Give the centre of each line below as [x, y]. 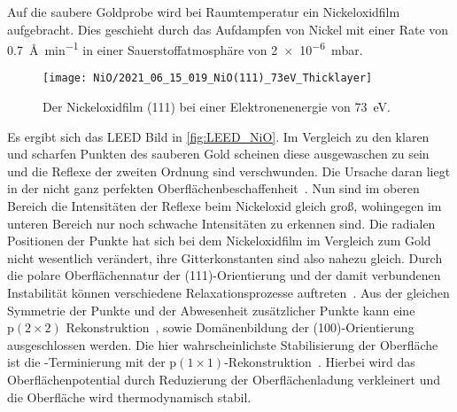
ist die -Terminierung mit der [86, 362]
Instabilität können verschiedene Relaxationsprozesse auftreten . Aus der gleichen [228, 293]
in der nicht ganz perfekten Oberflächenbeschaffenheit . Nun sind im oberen [213, 188]
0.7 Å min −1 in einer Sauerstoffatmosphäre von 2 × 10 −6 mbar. [185, 48]
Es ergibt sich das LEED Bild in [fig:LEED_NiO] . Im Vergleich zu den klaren [218, 136]
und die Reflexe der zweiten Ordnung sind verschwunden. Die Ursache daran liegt [229, 171]
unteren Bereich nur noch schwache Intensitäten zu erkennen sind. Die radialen [221, 223]
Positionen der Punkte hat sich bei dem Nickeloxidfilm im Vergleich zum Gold [219, 241]
